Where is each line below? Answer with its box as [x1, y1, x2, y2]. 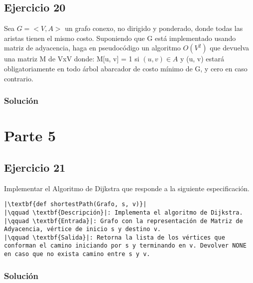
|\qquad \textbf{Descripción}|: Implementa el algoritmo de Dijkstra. [4, 209, 243, 216]
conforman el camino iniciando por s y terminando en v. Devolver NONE [4, 242, 247, 250]
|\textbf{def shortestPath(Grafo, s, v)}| [4, 201, 147, 208]
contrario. [4, 73, 33, 83]
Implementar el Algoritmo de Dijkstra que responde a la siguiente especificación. [4, 183, 250, 193]
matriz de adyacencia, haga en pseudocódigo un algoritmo [4, 42, 181, 53]
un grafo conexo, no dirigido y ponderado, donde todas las [65, 23, 243, 33]
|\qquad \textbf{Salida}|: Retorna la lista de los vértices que [4, 234, 225, 241]
